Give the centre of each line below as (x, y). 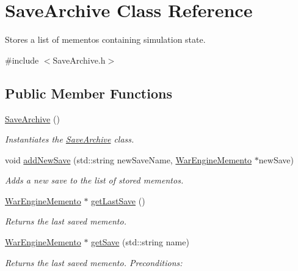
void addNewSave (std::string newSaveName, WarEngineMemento (129, 159)
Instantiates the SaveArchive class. (70, 139)
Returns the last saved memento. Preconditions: (94, 262)
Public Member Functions (89, 93)
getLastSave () (118, 200)
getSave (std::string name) (140, 242)
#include (22, 60)
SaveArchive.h (79, 60)
